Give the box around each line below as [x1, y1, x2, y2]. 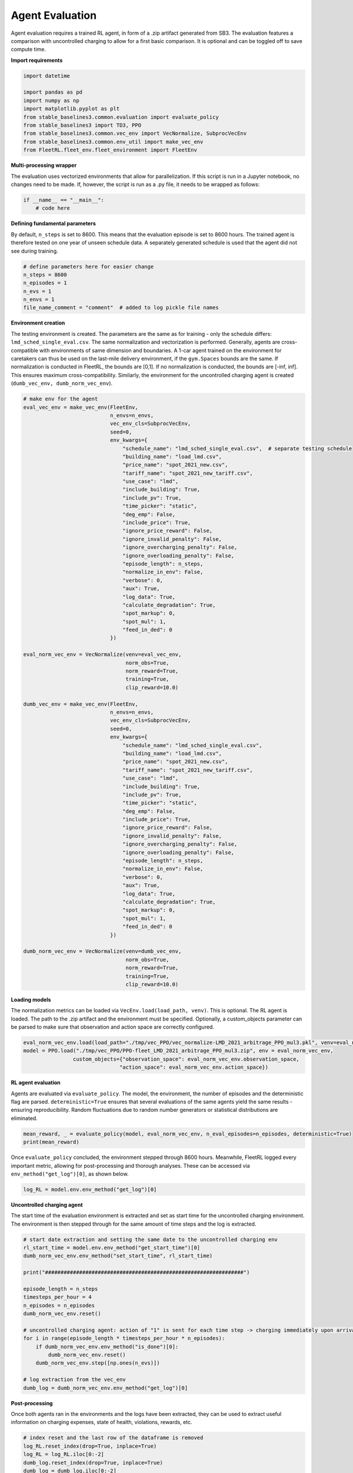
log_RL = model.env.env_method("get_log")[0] [23, 1186, 157, 1193]
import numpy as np [23, 97, 79, 104]
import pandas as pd [23, 89, 82, 95]
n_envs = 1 [23, 296, 55, 303]
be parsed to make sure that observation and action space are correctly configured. [11, 1023, 215, 1031]
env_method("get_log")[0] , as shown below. [11, 1170, 129, 1177]
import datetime [23, 72, 71, 79]
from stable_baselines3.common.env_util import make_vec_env [23, 138, 204, 145]
